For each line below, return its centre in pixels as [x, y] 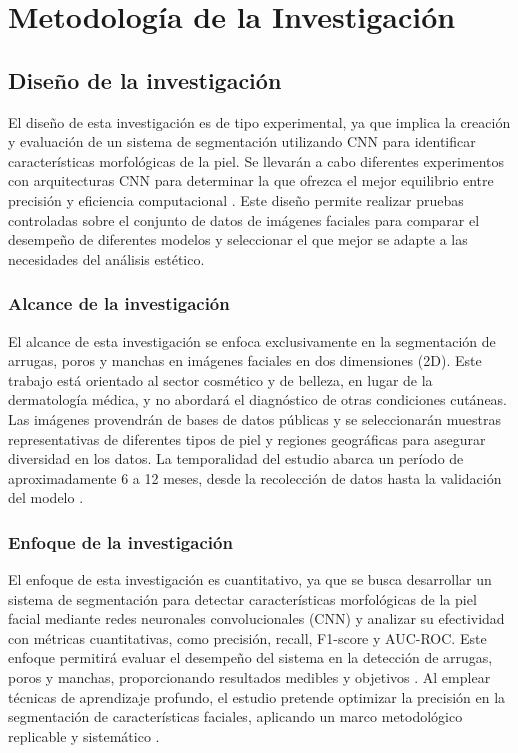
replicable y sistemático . [84, 735]
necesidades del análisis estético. [106, 258]
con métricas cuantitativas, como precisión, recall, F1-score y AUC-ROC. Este [247, 637]
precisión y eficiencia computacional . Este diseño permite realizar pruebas [236, 199]
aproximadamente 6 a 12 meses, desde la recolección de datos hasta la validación [255, 477]
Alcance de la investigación [119, 303]
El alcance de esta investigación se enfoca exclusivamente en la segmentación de [252, 340]
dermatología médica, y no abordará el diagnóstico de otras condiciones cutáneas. [258, 399]
